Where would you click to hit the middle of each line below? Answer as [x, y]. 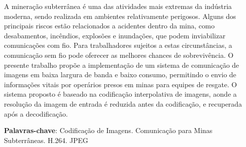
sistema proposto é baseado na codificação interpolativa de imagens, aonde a [121, 94]
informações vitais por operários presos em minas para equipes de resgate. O [121, 84]
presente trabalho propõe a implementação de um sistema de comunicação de [122, 65]
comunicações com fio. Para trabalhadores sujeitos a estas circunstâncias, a [118, 45]
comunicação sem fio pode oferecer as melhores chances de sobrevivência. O [119, 55]
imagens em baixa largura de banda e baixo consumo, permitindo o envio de [120, 74]
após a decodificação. [36, 113]
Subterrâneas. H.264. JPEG [46, 140]
